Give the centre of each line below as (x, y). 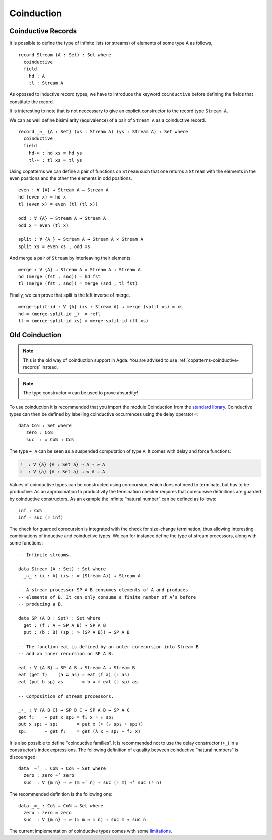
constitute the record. (32, 102)
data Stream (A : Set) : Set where (62, 569)
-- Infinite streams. (45, 555)
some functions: (26, 543)
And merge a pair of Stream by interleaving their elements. (71, 258)
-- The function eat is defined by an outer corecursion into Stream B (109, 646)
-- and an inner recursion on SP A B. (66, 654)
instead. (50, 367)
